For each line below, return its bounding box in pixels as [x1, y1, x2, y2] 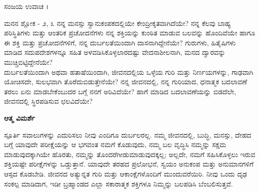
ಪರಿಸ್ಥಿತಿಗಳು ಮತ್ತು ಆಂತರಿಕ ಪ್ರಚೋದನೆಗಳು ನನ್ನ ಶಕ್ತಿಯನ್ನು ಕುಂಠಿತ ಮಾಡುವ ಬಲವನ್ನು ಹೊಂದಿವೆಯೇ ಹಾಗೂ [4, 27, 255, 38]
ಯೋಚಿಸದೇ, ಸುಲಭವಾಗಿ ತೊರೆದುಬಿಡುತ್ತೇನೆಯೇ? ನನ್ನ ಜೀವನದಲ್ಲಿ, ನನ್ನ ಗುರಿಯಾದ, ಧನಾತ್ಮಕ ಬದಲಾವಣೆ [4, 76, 247, 87]
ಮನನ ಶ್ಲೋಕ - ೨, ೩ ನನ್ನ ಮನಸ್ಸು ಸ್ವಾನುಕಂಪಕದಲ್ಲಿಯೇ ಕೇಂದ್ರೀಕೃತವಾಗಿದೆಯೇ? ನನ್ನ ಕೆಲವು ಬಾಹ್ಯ [4, 17, 231, 28]
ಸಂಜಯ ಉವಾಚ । [4, 1, 49, 11]
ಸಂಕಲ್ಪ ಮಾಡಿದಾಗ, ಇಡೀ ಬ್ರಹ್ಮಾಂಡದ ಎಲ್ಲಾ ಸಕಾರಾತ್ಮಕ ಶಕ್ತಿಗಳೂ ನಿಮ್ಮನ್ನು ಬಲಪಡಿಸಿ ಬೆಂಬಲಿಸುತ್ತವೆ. [4, 178, 233, 189]
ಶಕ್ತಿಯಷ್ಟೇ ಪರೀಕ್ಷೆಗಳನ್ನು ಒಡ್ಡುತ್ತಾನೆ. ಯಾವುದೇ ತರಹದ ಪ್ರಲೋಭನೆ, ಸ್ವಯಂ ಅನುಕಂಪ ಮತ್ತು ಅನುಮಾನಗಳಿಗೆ [4, 159, 254, 169]
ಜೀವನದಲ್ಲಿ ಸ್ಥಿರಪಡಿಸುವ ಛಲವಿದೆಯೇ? [4, 96, 93, 106]
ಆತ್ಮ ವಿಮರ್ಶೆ [4, 112, 35, 123]
